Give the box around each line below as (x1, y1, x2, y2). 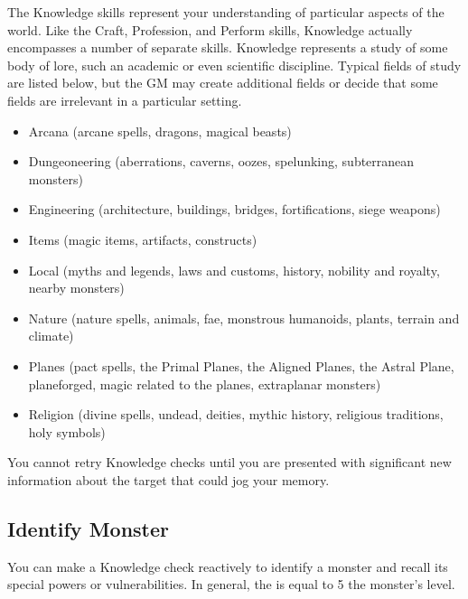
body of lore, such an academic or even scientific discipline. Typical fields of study (7, 55, 462, 74)
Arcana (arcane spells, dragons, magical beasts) (28, 121, 292, 140)
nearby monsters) (28, 278, 125, 297)
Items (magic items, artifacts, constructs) (28, 229, 257, 248)
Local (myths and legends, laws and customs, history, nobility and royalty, (28, 260, 440, 279)
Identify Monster (7, 514, 170, 542)
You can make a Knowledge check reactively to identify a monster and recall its (7, 557, 448, 576)
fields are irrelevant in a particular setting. (7, 90, 242, 109)
